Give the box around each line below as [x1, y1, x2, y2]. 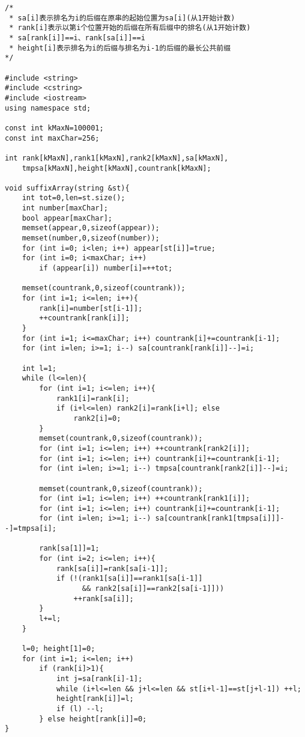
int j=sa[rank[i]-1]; [56, 674, 143, 683]
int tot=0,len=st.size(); [22, 194, 125, 203]
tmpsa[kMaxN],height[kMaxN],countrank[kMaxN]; [22, 164, 211, 173]
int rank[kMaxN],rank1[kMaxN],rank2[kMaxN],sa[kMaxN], [5, 153, 229, 162]
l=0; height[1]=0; [22, 644, 95, 653]
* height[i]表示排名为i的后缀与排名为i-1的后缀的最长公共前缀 [9, 43, 231, 52]
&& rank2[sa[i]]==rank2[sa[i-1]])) [82, 584, 225, 593]
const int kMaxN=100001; [5, 123, 104, 132]
